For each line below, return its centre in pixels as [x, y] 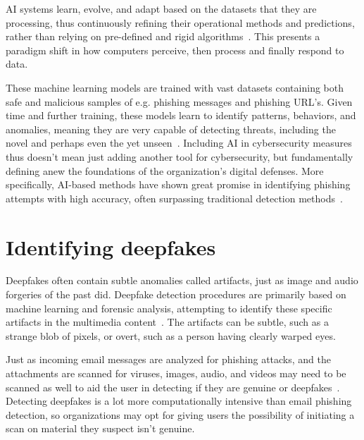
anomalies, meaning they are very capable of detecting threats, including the [171, 129]
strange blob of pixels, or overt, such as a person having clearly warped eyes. [171, 335]
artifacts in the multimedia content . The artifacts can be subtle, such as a [167, 322]
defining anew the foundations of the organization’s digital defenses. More [165, 170]
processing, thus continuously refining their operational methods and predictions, [180, 22]
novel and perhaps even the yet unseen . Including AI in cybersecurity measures [179, 143]
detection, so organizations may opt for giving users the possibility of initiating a [180, 414]
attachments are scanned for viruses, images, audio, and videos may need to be [176, 373]
